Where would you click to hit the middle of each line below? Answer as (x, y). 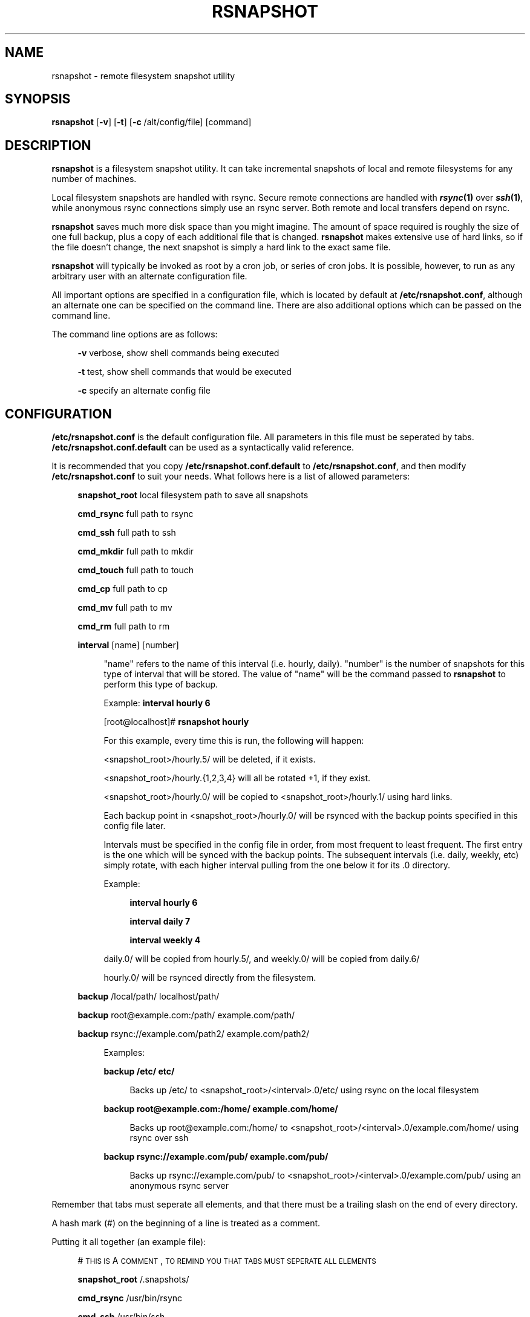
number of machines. (94, 179)
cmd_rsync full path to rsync (136, 514)
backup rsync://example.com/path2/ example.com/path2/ (194, 1034)
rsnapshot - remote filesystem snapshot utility (143, 76)
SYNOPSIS (38, 99)
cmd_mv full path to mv (125, 608)
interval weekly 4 (165, 940)
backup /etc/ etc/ (139, 1071)
